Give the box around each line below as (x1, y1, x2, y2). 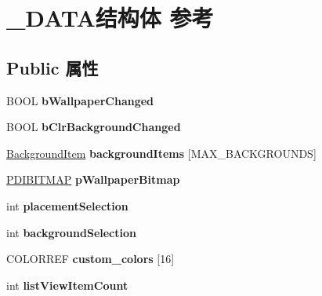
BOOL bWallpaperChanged (6, 92, 154, 108)
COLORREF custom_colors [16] (6, 250, 175, 267)
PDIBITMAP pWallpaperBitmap (6, 171, 180, 188)
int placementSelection (6, 197, 128, 214)
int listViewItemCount (6, 276, 128, 293)
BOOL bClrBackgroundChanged (6, 119, 181, 135)
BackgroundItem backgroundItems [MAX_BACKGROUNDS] (6, 144, 317, 161)
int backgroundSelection (6, 224, 136, 240)
